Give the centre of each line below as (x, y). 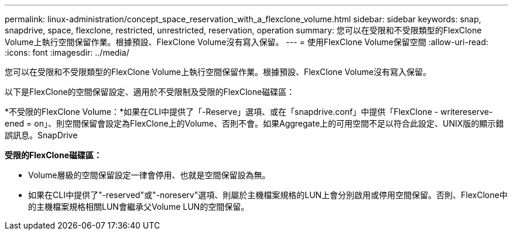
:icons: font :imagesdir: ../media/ (67, 52)
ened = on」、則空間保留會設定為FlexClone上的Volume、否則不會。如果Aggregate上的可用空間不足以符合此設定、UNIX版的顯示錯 (254, 123)
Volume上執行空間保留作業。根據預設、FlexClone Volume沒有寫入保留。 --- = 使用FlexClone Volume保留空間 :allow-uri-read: (247, 42)
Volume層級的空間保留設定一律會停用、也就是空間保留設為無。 (149, 175)
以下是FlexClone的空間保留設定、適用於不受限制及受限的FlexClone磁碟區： (150, 92)
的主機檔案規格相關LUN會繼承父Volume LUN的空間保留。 (139, 207)
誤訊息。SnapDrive (41, 135)
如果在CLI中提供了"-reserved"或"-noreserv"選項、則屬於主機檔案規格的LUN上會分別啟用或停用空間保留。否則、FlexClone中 (268, 195)
